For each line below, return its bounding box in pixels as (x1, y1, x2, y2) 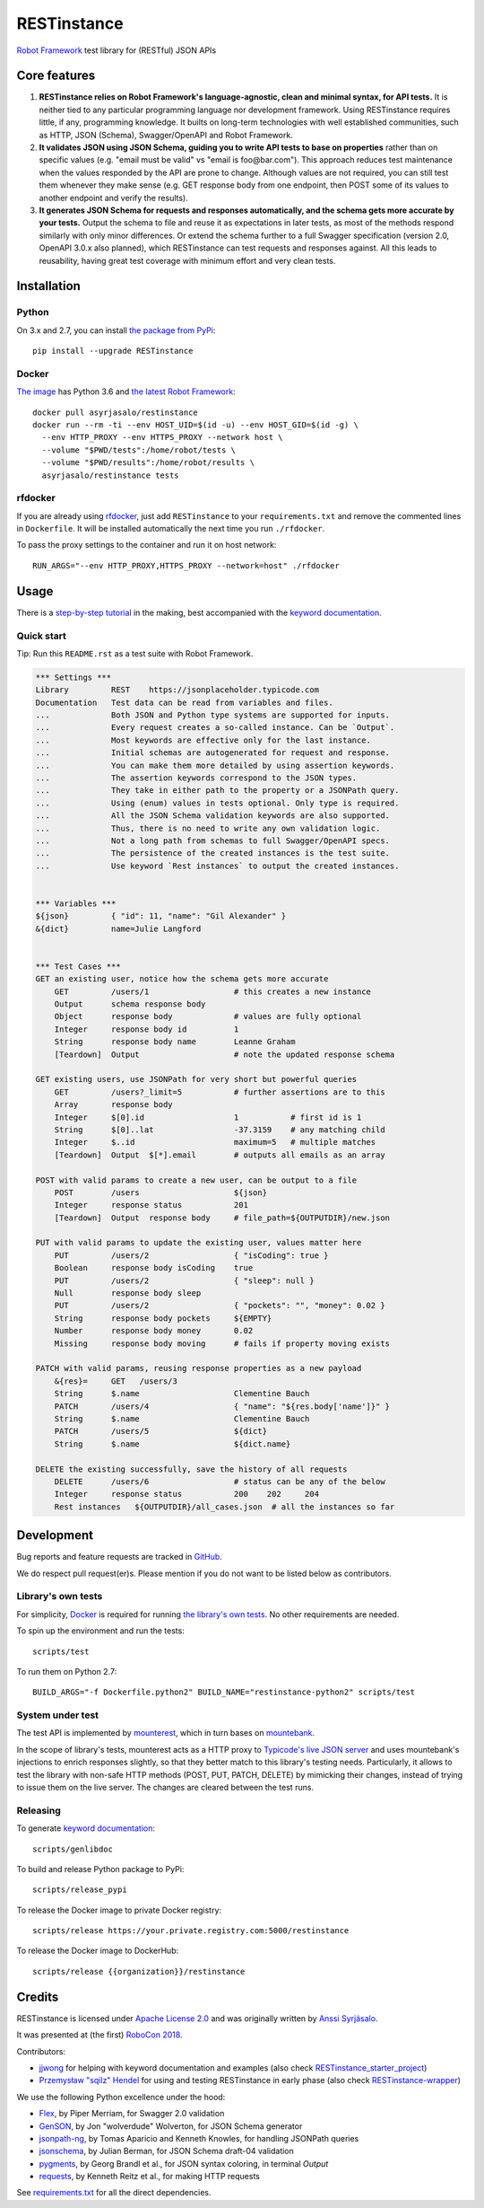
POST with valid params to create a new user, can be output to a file (35, 1174, 358, 1185)
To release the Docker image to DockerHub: (16, 1945, 179, 1957)
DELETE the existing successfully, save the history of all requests (35, 1464, 348, 1474)
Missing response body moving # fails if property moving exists (54, 1338, 390, 1349)
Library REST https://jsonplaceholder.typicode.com (35, 685, 320, 695)
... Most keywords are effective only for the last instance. (35, 735, 372, 745)
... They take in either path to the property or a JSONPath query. (35, 786, 400, 796)
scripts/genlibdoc (32, 1843, 114, 1854)
